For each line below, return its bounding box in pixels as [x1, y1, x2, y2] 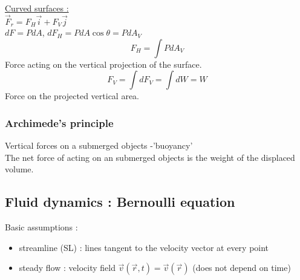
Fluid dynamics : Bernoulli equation [5, 192, 235, 211]
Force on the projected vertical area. [5, 90, 140, 102]
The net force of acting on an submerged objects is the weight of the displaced [5, 151, 295, 163]
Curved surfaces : [5, 2, 69, 14]
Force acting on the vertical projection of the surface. [5, 57, 202, 70]
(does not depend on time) [192, 261, 291, 274]
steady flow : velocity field [19, 261, 116, 274]
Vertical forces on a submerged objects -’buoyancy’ [5, 139, 193, 152]
